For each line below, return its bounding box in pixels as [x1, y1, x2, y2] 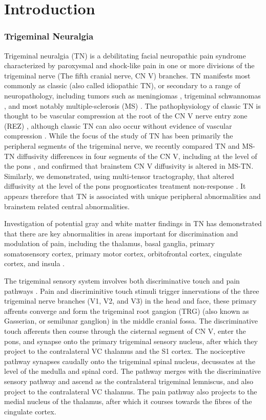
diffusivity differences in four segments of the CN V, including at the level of [17, 150, 257, 161]
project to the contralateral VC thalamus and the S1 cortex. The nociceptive [4, 346, 245, 356]
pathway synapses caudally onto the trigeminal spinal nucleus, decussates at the [4, 355, 255, 366]
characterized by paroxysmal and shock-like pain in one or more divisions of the [4, 60, 255, 71]
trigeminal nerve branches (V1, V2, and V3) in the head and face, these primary [4, 295, 257, 306]
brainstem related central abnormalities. [4, 201, 130, 211]
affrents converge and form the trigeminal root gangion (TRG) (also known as [4, 305, 249, 316]
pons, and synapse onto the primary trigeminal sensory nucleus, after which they [4, 335, 258, 346]
